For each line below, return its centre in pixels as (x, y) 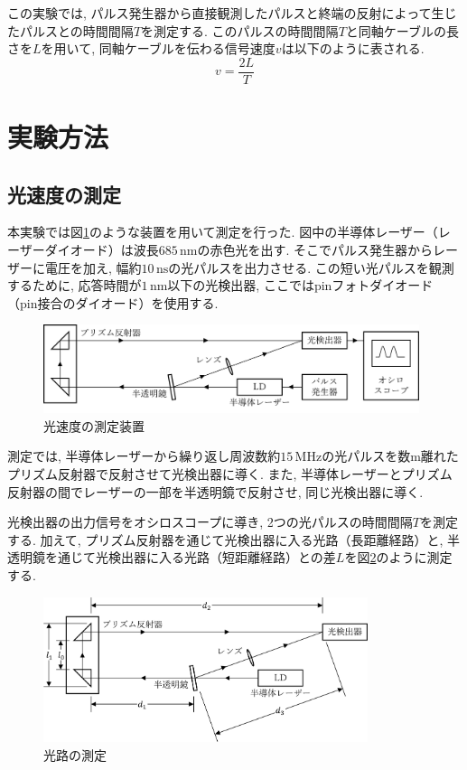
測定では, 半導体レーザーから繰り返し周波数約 (144, 456)
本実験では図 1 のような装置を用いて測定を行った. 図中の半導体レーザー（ (223, 232)
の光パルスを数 (366, 456)
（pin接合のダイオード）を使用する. (113, 302)
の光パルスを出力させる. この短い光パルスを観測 (311, 267)
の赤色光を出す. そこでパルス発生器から (315, 250)
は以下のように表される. (353, 48)
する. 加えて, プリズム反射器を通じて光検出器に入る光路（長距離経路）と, (225, 539)
